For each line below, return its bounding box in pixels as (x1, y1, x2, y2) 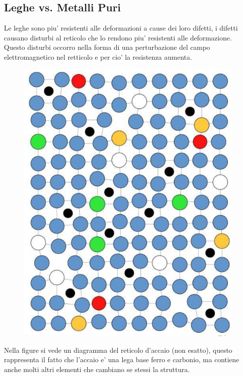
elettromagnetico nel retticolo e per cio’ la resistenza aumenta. (4, 51, 192, 62)
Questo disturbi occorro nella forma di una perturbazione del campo (4, 42, 210, 52)
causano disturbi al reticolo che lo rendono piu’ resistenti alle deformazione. (4, 32, 232, 42)
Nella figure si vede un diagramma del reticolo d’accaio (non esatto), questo (4, 344, 233, 355)
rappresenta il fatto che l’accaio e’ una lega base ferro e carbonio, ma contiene (4, 354, 240, 365)
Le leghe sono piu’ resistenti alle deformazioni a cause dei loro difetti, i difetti (4, 23, 238, 33)
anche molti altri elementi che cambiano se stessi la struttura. (4, 364, 190, 374)
